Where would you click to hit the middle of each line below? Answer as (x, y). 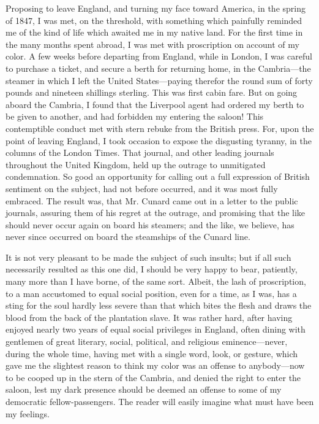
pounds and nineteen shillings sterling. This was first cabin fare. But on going (152, 92)
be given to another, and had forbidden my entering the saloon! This (135, 116)
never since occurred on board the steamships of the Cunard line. (128, 237)
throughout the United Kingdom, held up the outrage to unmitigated (136, 164)
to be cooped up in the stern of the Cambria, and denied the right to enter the (153, 377)
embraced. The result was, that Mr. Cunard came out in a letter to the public (152, 200)
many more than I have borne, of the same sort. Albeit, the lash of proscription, (156, 281)
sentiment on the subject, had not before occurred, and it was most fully (142, 188)
